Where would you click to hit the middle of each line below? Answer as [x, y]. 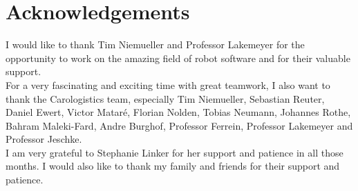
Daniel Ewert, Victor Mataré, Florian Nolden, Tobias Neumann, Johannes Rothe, [178, 112]
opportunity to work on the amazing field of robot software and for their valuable [178, 58]
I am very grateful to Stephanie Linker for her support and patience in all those [175, 152]
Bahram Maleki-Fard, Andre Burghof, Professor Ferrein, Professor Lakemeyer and [179, 125]
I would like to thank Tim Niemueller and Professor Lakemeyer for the [155, 44]
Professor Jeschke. [44, 139]
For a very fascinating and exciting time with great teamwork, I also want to [168, 84]
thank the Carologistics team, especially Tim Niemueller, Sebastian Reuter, [165, 98]
